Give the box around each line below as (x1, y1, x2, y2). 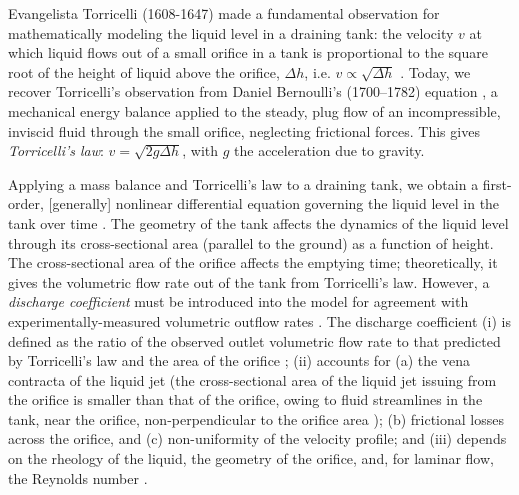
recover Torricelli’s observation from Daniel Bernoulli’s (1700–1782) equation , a (8, 81, 498, 102)
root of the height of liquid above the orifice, (8, 61, 280, 82)
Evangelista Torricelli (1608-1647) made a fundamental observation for (8, 3, 440, 23)
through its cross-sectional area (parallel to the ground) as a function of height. (8, 232, 494, 253)
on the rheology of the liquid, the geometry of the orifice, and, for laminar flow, (8, 448, 494, 469)
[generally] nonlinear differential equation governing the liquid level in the (48, 193, 500, 214)
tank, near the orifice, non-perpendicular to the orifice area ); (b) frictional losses (8, 408, 504, 429)
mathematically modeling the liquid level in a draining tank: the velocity (8, 22, 454, 43)
